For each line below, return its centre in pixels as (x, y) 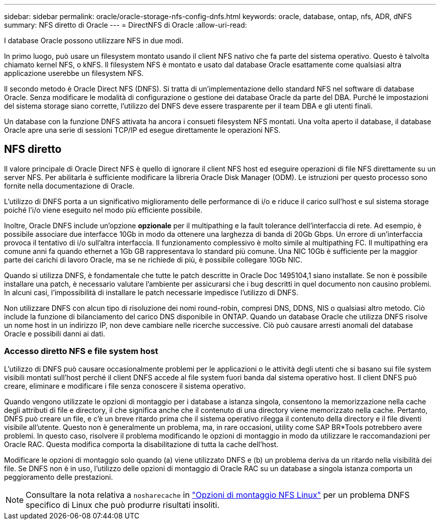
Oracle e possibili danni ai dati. (55, 333)
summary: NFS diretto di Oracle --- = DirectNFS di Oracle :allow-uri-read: (126, 25)
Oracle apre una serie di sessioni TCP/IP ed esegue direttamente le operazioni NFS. (142, 130)
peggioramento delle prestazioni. (59, 477)
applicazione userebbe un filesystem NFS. (74, 73)
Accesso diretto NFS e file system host (81, 351)
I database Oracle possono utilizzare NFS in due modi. (94, 40)
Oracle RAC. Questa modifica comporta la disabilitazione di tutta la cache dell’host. (141, 444)
